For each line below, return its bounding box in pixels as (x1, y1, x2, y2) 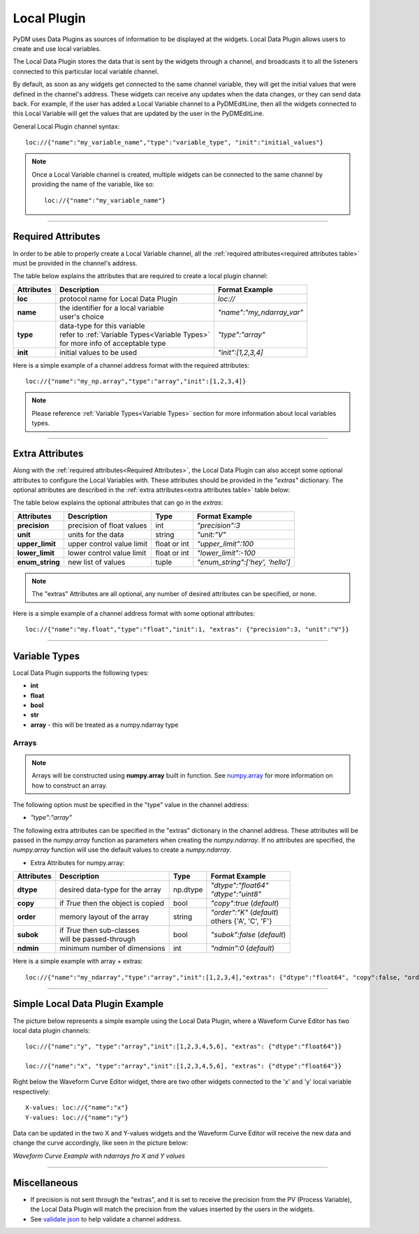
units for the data (67, 530, 124, 539)
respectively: (13, 1087, 50, 1096)
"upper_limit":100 (196, 539, 254, 549)
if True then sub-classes (59, 926, 140, 936)
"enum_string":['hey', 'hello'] (196, 557, 291, 567)
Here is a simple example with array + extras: (13, 957, 143, 966)
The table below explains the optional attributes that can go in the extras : (13, 498, 223, 507)
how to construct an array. (31, 781, 108, 790)
